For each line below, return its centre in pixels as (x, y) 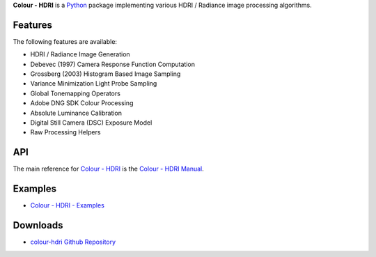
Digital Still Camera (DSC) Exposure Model (91, 123)
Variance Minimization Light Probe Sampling (94, 84)
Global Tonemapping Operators (76, 93)
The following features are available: (65, 41)
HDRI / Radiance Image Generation (80, 54)
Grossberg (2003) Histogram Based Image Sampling (105, 74)
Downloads (38, 225)
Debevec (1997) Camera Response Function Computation (112, 64)
